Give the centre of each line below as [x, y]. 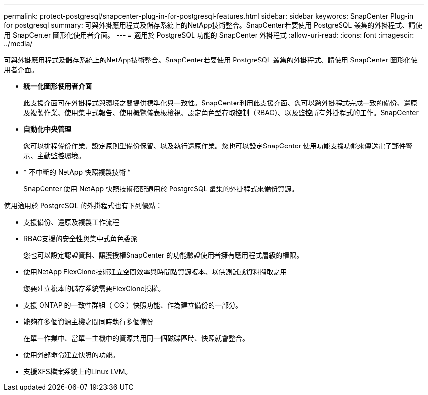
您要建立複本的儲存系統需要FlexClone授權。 [94, 288]
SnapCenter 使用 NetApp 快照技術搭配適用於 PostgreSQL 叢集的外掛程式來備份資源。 [161, 189]
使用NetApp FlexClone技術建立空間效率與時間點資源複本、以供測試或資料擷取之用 [155, 272]
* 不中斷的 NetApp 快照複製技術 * [77, 172]
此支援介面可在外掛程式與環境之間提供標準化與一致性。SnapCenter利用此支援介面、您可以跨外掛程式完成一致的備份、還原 [221, 103]
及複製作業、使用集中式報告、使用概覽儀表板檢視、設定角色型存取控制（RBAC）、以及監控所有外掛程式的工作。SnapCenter [221, 113]
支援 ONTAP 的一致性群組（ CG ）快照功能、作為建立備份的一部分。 [133, 305]
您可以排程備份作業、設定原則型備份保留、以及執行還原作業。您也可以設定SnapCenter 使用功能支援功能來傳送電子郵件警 [218, 146]
